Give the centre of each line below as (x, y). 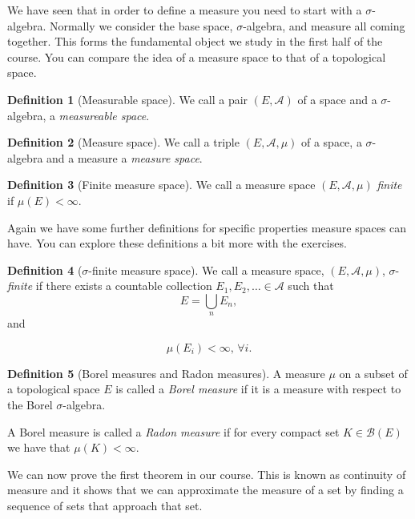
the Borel (30, 405)
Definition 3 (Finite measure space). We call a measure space (161, 185)
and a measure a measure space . (125, 157)
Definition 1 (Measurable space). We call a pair (128, 99)
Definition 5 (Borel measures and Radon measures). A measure (166, 373)
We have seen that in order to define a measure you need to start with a (185, 10)
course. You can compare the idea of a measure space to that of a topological (197, 56)
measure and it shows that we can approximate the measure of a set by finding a (205, 490)
